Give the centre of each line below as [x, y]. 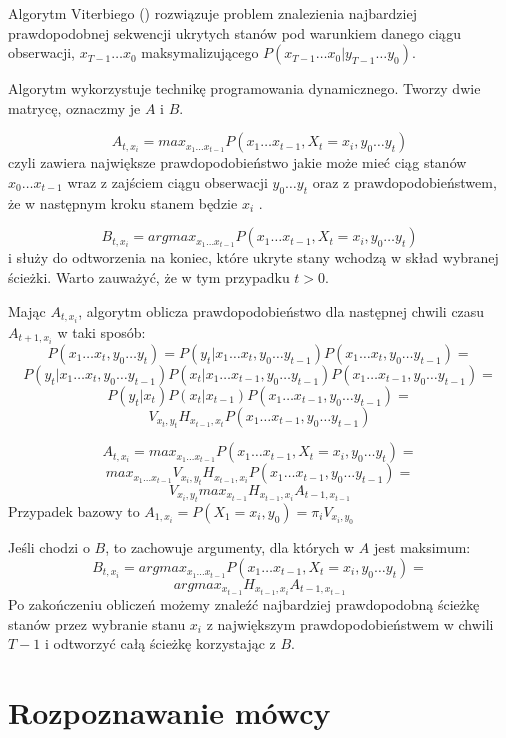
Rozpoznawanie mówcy [169, 712]
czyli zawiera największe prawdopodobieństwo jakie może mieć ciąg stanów [237, 162]
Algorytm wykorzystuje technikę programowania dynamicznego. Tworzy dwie [244, 88]
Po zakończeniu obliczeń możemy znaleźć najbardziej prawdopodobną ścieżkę [244, 604]
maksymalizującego [200, 52]
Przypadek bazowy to [74, 510]
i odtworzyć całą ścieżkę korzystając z [160, 643]
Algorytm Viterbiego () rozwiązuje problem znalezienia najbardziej [212, 13]
